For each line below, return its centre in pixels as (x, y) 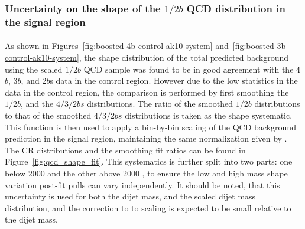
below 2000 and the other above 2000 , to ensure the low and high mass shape (146, 173)
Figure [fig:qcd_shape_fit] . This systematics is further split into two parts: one (149, 161)
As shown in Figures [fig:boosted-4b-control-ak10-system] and (117, 46)
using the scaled (34, 69)
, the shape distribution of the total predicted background (184, 58)
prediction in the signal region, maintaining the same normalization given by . (146, 138)
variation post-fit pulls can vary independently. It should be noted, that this (142, 184)
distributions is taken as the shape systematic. (209, 115)
